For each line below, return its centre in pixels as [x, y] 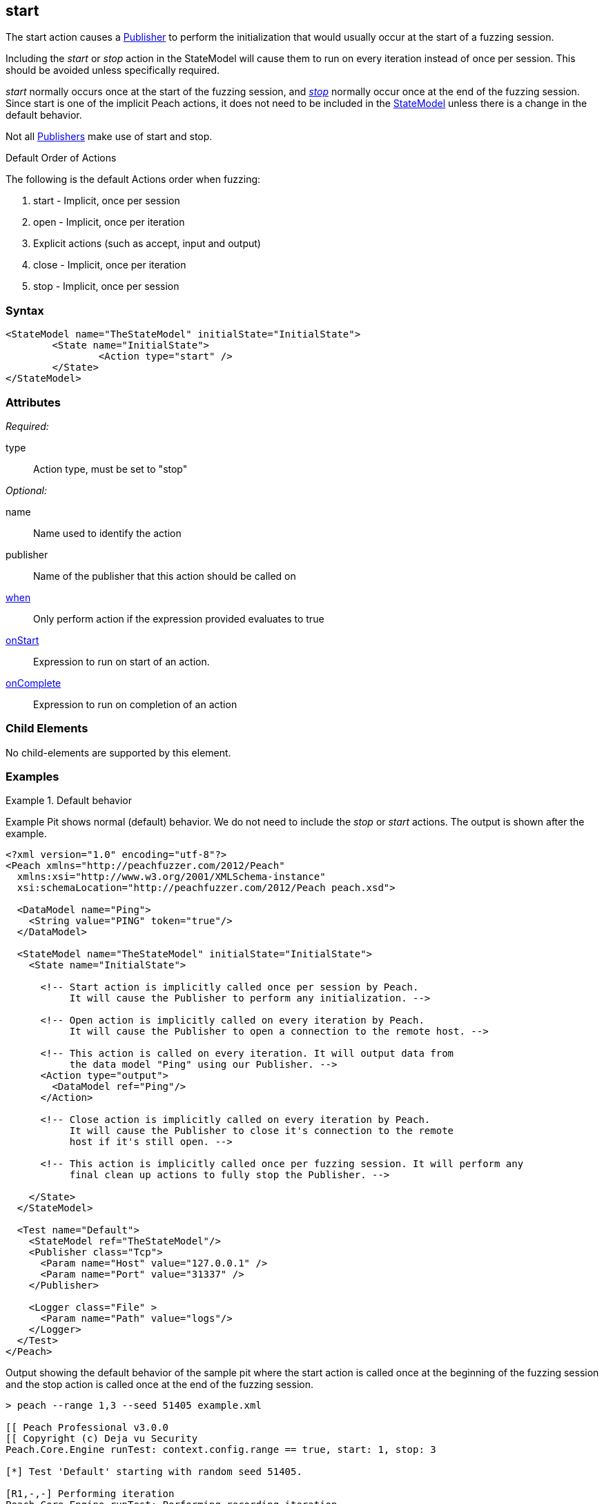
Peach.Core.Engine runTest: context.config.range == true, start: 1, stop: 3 [221, 1450]
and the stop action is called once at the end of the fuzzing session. [159, 1385]
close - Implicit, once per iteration [110, 265]
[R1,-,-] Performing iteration [90, 1494]
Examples [32, 777]
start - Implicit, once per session [107, 201]
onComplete [33, 683]
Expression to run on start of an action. [121, 661]
